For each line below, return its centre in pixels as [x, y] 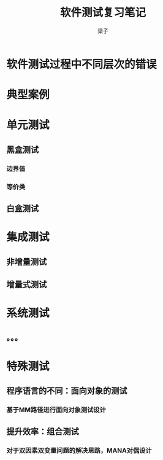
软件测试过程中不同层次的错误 [82, 64]
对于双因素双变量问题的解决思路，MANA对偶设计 [79, 451]
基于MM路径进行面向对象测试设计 [56, 410]
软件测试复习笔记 [103, 13]
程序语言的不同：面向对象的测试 [67, 391]
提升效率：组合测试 [43, 431]
